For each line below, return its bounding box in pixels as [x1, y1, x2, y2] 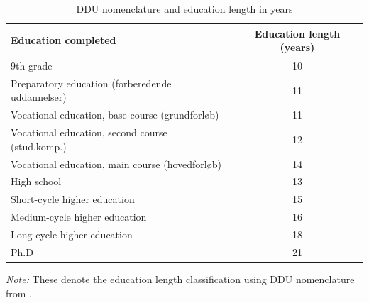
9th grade [11, 58, 53, 73]
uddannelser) [11, 89, 67, 104]
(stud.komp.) [11, 138, 67, 153]
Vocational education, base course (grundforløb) [11, 107, 219, 122]
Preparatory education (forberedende [11, 75, 172, 90]
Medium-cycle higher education [11, 209, 147, 224]
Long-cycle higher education [11, 226, 133, 241]
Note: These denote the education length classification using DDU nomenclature [6, 271, 355, 286]
